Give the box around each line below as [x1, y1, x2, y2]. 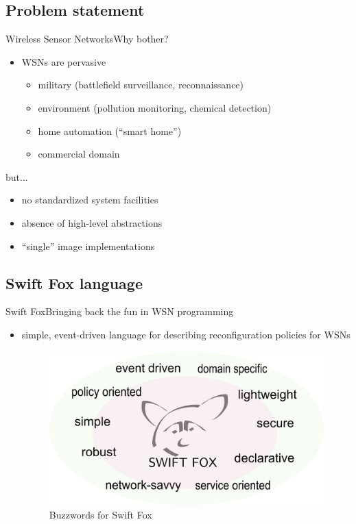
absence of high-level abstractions [21, 215, 163, 229]
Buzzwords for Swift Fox [49, 508, 152, 522]
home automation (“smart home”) [38, 123, 182, 138]
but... [5, 169, 28, 184]
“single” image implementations [21, 238, 155, 253]
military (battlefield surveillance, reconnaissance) [38, 77, 244, 92]
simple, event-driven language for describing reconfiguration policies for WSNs [21, 327, 351, 341]
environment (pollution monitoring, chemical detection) [38, 100, 272, 114]
